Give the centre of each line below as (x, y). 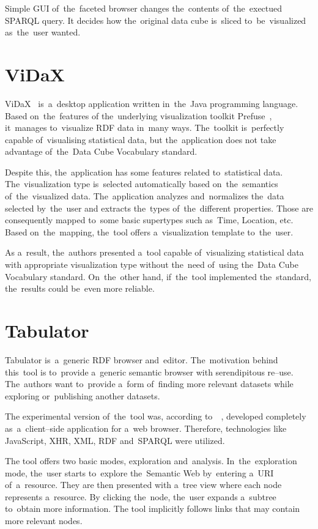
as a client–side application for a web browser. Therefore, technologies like (146, 428)
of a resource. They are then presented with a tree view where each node (143, 485)
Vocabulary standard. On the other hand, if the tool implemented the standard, (158, 276)
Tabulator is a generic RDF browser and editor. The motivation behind (142, 359)
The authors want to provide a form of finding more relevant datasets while (149, 384)
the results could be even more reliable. (80, 288)
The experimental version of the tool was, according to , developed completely (156, 416)
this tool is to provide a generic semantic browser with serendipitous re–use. (149, 372)
